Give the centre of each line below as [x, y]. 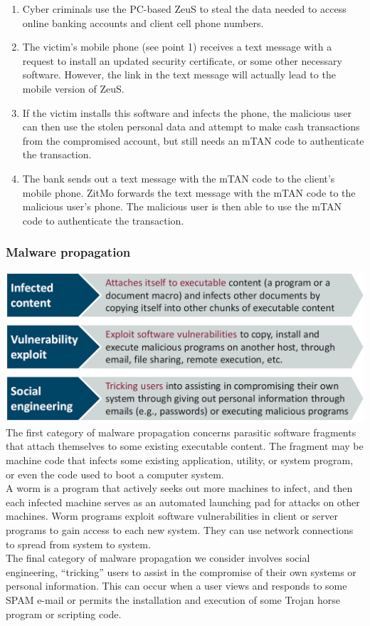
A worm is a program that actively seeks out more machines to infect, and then [179, 488]
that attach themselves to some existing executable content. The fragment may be [185, 446]
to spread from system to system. [78, 544]
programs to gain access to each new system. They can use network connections [180, 529]
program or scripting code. [64, 614]
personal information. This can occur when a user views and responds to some [176, 586]
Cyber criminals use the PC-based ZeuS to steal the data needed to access [184, 9]
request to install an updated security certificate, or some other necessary [182, 60]
